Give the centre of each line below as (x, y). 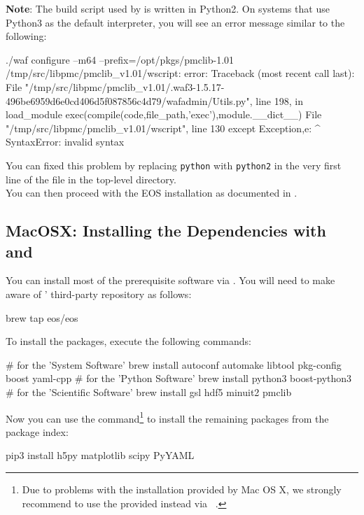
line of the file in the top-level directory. (91, 179)
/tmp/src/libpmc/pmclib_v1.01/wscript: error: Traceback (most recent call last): (180, 73)
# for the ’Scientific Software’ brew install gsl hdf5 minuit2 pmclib (149, 391)
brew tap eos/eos (42, 317)
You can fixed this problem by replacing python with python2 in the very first (174, 165)
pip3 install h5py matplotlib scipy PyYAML (100, 455)
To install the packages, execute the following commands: (128, 341)
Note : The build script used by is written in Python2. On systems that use (168, 8)
